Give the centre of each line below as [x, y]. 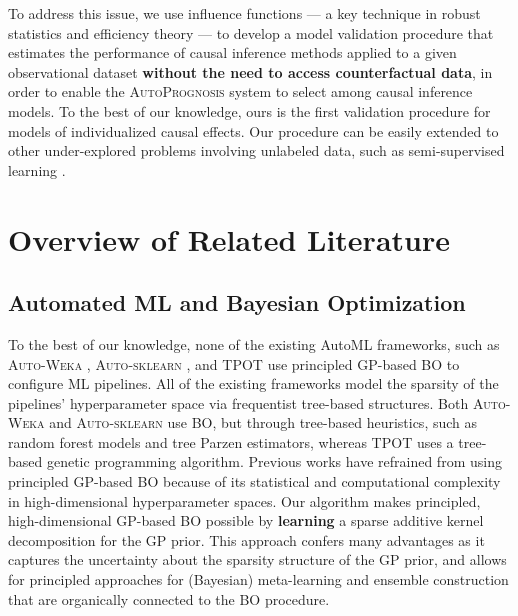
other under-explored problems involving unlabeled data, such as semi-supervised [256, 150]
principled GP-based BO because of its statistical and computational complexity [254, 481]
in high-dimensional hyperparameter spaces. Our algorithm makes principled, [244, 500]
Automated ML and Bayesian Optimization [237, 302]
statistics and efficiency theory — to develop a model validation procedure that [251, 32]
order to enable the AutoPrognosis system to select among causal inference [240, 91]
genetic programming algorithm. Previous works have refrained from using [274, 461]
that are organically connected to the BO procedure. [169, 598]
